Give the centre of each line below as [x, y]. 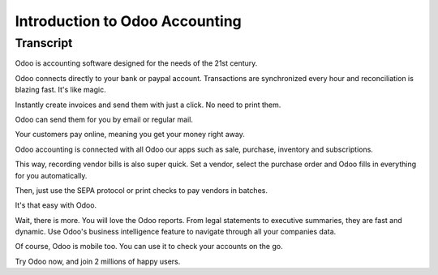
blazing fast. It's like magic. [60, 90]
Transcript [44, 43]
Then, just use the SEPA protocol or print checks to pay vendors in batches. [141, 190]
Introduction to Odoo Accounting [129, 21]
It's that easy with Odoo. [56, 205]
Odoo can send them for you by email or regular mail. [104, 119]
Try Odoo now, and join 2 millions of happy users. [98, 261]
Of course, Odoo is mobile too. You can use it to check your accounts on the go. [149, 247]
